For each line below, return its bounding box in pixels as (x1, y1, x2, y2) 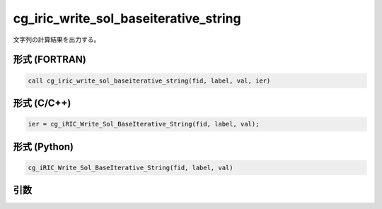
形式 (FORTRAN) (13, 54, 86, 66)
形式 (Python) (13, 141, 74, 153)
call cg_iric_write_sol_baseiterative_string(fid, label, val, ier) (28, 76, 271, 85)
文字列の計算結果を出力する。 (13, 35, 100, 44)
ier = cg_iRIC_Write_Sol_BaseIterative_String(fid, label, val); (28, 120, 260, 129)
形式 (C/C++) (13, 97, 71, 109)
